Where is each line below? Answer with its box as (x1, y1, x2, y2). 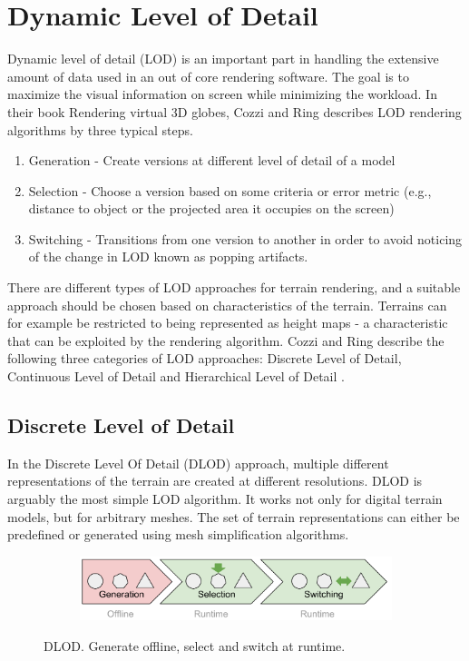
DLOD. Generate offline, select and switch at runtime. (44, 636, 346, 655)
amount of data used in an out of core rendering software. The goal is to (7, 66, 409, 85)
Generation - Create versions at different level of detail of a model (28, 151, 396, 170)
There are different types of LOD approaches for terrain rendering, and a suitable (7, 278, 461, 297)
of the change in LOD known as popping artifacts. (28, 247, 308, 266)
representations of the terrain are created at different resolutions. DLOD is (7, 471, 423, 490)
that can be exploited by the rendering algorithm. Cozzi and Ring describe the (7, 330, 445, 350)
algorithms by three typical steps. (7, 120, 193, 139)
